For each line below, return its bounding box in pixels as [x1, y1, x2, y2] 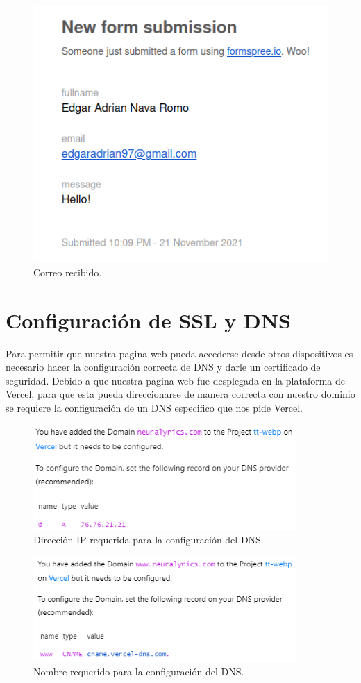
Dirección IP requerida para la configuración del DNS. [33, 532, 264, 547]
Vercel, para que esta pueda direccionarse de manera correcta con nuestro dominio [6, 387, 355, 401]
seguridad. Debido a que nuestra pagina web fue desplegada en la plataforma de [6, 373, 346, 387]
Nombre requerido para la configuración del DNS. [33, 664, 244, 679]
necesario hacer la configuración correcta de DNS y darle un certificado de [6, 360, 321, 374]
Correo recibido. [33, 264, 102, 279]
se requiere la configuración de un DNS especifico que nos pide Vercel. [6, 400, 303, 414]
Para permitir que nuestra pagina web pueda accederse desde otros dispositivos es [6, 346, 353, 360]
